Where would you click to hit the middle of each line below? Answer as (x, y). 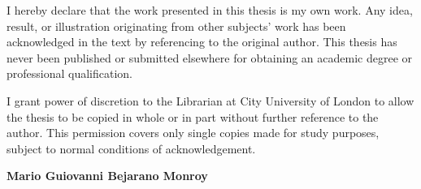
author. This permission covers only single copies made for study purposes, (193, 133)
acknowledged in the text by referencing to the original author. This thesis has (202, 42)
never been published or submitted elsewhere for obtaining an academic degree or (210, 57)
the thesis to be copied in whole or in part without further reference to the (193, 116)
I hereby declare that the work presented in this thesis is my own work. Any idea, (210, 10)
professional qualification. (70, 73)
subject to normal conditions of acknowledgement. (131, 148)
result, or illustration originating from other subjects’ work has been (176, 26)
